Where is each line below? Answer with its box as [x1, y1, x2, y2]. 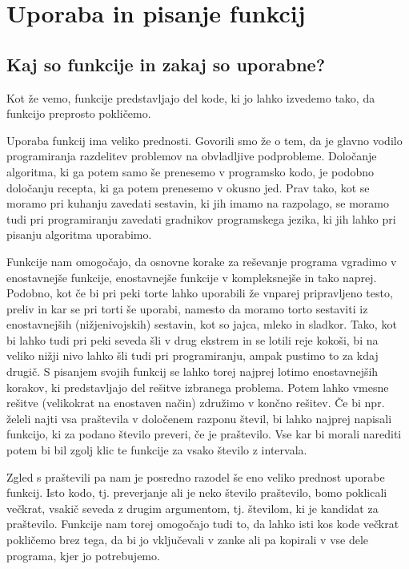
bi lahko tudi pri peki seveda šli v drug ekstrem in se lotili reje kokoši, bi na [6, 331, 379, 348]
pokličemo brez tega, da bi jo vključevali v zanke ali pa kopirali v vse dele [6, 531, 369, 548]
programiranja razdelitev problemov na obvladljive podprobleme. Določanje [6, 147, 377, 164]
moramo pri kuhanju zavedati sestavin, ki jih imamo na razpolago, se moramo [6, 195, 389, 212]
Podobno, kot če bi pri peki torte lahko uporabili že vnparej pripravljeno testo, [6, 284, 393, 301]
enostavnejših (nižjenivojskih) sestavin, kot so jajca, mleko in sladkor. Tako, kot [6, 316, 397, 333]
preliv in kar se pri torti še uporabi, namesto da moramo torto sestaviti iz [6, 300, 368, 317]
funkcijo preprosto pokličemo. [6, 105, 151, 122]
